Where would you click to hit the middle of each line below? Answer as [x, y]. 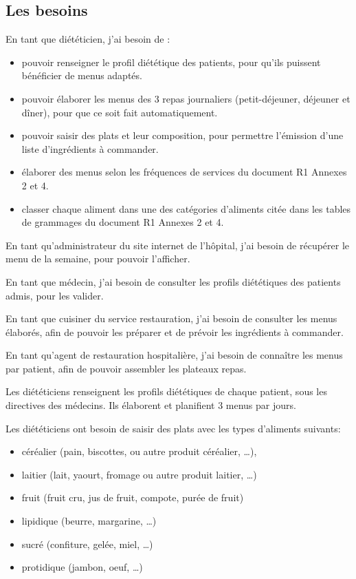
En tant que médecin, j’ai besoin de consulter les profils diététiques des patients [173, 281]
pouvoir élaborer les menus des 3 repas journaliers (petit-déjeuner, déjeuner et [186, 98]
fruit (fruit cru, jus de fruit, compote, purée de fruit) [133, 497]
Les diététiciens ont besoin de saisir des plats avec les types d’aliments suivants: [173, 428]
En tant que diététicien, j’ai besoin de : [88, 39]
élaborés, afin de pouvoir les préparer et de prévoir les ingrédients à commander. [175, 331]
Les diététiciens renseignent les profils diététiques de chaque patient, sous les [166, 391]
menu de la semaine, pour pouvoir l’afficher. [98, 259]
